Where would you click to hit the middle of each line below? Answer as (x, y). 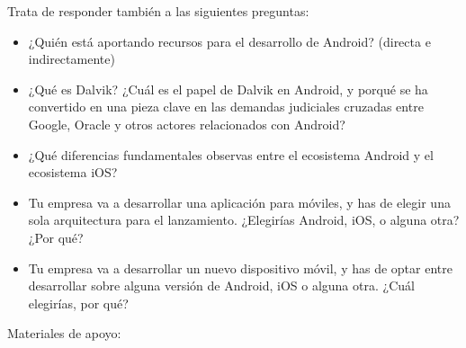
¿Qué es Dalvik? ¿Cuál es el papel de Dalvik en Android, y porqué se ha (228, 89)
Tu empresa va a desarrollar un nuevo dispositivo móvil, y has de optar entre (240, 268)
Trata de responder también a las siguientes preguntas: (158, 11)
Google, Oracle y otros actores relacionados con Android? (187, 124)
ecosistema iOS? (73, 172)
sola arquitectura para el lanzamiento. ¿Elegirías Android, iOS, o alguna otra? (244, 220)
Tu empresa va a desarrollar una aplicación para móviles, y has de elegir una (239, 202)
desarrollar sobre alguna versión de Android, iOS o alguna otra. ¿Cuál (221, 286)
